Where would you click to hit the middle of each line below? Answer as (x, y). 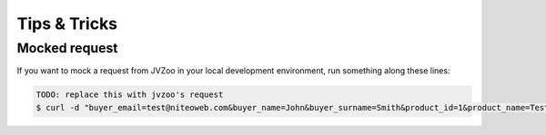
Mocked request (67, 48)
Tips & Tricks (67, 24)
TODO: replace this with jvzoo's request (130, 95)
